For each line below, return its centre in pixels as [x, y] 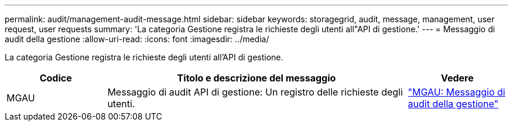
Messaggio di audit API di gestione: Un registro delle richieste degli [255, 92]
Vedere [457, 78]
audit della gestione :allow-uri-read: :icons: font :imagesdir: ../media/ [137, 39]
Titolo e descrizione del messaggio [256, 78]
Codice [56, 78]
